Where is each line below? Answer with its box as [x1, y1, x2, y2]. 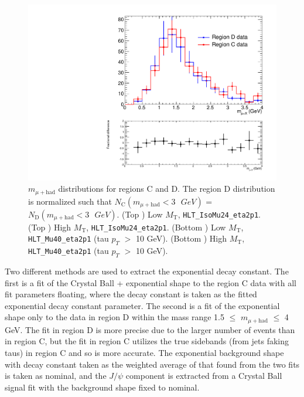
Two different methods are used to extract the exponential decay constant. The [5, 264, 289, 277]
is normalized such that [28, 195, 112, 207]
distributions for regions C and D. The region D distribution [58, 182, 275, 195]
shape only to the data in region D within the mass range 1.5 [5, 311, 225, 323]
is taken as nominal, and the [5, 369, 107, 382]
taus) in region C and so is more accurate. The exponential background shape [5, 346, 284, 358]
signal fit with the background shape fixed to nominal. [5, 381, 200, 393]
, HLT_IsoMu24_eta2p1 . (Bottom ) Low [86, 220, 226, 233]
